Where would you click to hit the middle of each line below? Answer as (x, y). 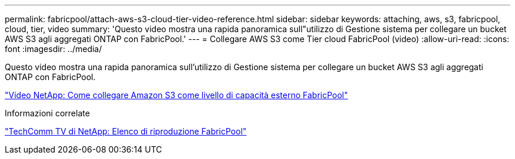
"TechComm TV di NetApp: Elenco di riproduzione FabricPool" (126, 131)
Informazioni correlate (47, 113)
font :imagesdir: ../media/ (53, 49)
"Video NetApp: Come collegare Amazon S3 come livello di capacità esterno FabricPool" (176, 95)
